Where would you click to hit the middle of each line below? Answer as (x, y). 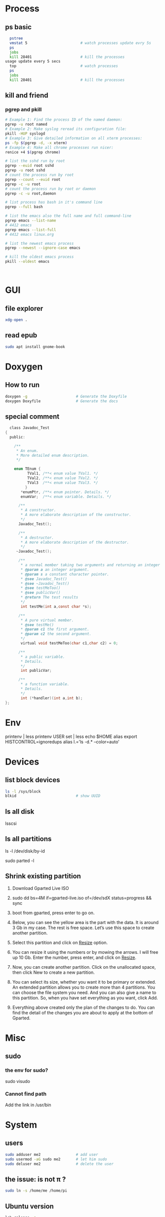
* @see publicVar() (41, 593)
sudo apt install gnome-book (35, 347)
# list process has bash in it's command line (54, 202)
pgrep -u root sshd (25, 170)
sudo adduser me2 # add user (52, 1154)
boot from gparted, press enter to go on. (53, 913)
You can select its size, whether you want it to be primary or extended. (84, 982)
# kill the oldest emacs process (40, 257)
